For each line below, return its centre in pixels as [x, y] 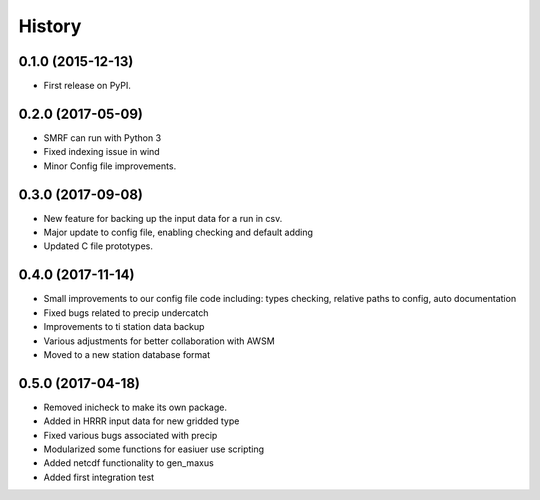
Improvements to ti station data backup [124, 327]
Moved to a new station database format [127, 354]
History [50, 26]
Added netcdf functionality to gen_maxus [128, 463]
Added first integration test [99, 477]
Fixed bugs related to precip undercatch [126, 312]
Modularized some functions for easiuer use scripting [154, 449]
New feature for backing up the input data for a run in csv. [163, 218]
